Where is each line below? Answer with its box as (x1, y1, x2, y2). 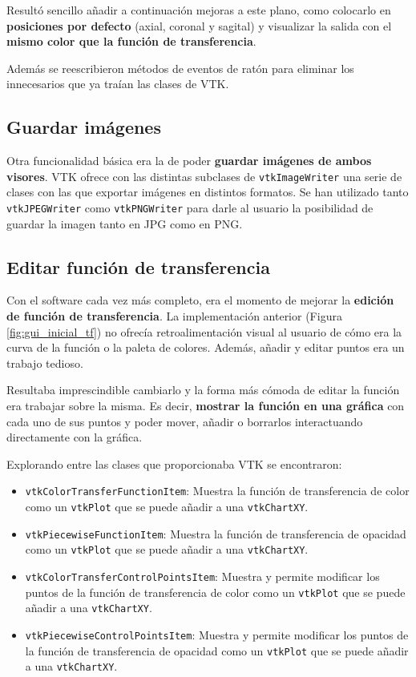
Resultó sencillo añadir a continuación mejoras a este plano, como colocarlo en (6, 2, 391, 18)
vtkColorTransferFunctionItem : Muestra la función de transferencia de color (25, 482, 410, 499)
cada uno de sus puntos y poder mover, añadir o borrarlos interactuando (6, 413, 363, 429)
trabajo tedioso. (6, 354, 83, 371)
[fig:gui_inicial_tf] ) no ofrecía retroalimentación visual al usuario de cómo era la (6, 323, 402, 340)
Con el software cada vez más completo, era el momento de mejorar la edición (6, 292, 394, 308)
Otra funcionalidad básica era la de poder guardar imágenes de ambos (6, 152, 372, 169)
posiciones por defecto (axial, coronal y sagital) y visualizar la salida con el (6, 17, 392, 34)
